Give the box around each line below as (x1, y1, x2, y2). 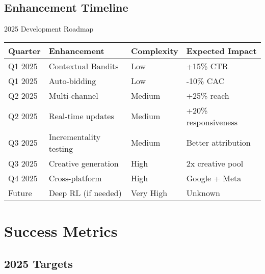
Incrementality (48, 130, 101, 143)
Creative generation (48, 157, 119, 169)
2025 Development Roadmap (4, 23, 94, 34)
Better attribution (186, 136, 251, 149)
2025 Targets (4, 255, 73, 271)
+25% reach (186, 89, 229, 101)
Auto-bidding (48, 74, 96, 87)
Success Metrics (4, 220, 118, 241)
